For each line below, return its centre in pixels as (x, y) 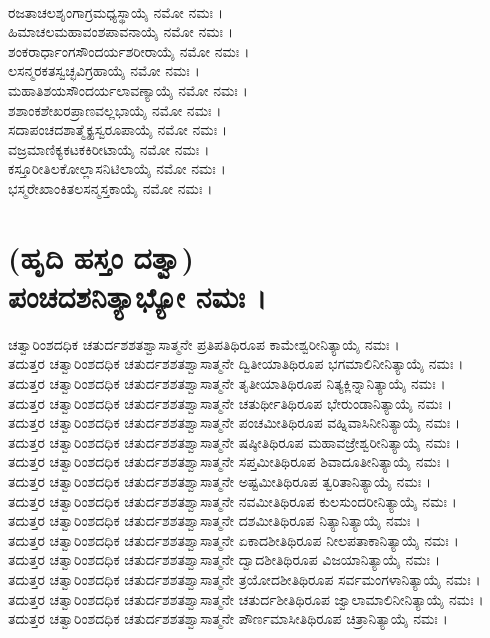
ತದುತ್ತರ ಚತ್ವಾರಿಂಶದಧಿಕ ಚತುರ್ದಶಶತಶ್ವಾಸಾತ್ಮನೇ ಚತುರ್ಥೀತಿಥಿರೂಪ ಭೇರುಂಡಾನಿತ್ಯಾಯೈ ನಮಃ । (230, 402)
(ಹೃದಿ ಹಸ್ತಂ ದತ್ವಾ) (101, 256)
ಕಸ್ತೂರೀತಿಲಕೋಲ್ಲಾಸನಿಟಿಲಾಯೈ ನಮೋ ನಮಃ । (117, 168)
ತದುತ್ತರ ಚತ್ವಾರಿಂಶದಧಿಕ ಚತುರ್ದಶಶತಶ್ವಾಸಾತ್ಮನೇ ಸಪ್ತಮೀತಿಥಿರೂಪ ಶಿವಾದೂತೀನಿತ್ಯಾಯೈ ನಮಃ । (229, 461)
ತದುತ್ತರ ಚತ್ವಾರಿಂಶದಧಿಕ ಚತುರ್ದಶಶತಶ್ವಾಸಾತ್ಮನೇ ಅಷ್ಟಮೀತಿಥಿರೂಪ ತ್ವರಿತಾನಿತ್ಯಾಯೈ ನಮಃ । (220, 481)
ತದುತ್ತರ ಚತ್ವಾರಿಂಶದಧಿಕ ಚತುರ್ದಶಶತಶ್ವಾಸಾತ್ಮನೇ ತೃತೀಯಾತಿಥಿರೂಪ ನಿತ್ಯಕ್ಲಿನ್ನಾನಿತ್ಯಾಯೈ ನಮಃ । (227, 383)
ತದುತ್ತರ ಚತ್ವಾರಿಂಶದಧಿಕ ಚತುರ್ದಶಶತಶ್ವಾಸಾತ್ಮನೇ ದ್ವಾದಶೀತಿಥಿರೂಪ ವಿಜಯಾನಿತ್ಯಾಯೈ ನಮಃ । (224, 559)
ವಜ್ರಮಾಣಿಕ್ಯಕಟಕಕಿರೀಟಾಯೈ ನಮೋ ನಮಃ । (109, 148)
